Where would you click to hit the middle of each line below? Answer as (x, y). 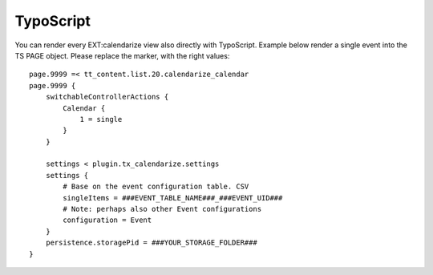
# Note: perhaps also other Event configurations (162, 209)
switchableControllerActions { (107, 97)
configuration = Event (107, 220)
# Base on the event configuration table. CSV (156, 187)
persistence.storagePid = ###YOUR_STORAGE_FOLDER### (152, 243)
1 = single (101, 119)
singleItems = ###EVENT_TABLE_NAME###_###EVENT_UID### (173, 198)
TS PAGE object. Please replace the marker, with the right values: (122, 55)
